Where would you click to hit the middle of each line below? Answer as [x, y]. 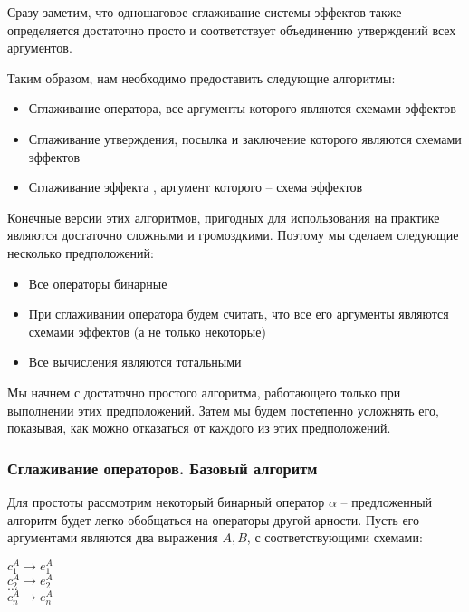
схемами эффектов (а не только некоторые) [147, 331]
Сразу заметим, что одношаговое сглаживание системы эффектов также [205, 12]
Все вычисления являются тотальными [135, 362]
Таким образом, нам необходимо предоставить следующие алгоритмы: [201, 77]
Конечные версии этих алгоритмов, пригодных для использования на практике [224, 217]
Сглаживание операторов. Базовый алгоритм [163, 468]
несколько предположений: [81, 252]
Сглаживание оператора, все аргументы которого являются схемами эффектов [242, 108]
